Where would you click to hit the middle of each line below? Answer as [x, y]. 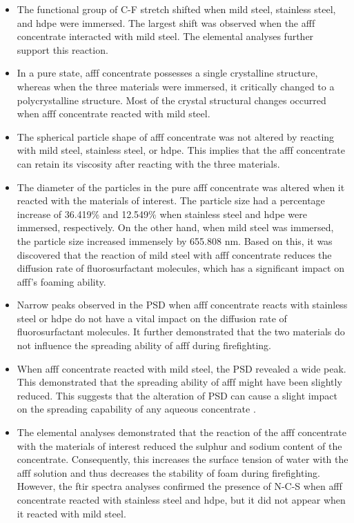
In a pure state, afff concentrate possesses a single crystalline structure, [167, 73]
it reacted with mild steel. [71, 513]
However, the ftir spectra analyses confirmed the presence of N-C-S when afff [179, 486]
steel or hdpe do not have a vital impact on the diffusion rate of [152, 318]
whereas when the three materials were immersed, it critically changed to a [176, 86]
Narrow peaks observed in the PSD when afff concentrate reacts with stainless [182, 305]
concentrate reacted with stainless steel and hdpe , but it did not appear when [181, 500]
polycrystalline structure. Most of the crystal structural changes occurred [171, 100]
